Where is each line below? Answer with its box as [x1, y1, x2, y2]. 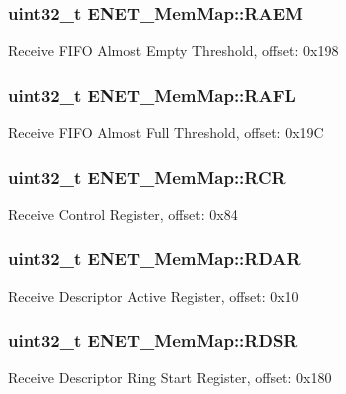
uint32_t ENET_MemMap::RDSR [8, 328, 298, 353]
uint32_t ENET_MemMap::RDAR [8, 246, 301, 271]
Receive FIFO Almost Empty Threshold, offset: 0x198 [8, 40, 339, 61]
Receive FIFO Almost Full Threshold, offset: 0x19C [8, 122, 324, 143]
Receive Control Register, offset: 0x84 [8, 203, 238, 224]
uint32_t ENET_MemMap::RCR [8, 164, 286, 189]
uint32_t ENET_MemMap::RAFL [8, 82, 296, 107]
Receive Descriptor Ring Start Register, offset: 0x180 [8, 367, 332, 388]
